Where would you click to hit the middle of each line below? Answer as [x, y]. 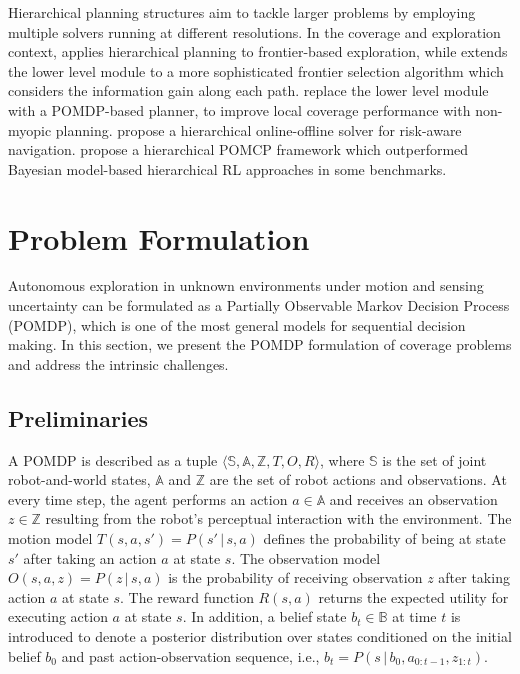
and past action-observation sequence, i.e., [190, 655]
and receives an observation [413, 498]
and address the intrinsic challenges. [118, 363]
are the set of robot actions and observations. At [358, 479]
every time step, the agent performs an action [148, 498]
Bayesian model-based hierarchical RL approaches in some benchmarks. [227, 168]
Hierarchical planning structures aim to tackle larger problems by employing [242, 12]
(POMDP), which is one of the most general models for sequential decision [237, 324]
